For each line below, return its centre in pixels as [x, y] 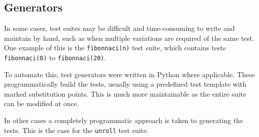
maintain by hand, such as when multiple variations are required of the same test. [129, 38]
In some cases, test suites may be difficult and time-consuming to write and [120, 28]
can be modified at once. [42, 103]
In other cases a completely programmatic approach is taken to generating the [124, 120]
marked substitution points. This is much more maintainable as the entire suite [125, 93]
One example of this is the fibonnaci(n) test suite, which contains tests [115, 48]
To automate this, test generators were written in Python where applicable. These [129, 74]
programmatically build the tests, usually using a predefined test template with [125, 84]
